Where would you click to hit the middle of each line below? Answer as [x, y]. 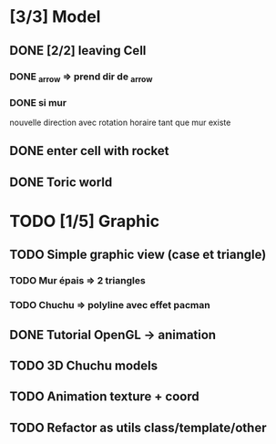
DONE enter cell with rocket [89, 151]
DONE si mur [38, 102]
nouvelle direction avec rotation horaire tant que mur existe [120, 123]
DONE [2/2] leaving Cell [78, 51]
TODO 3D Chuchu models [83, 366]
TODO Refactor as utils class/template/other [138, 427]
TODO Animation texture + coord [104, 397]
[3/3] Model [55, 17]
